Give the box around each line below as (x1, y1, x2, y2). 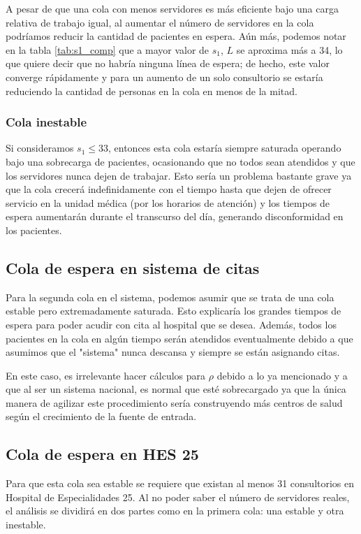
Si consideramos (6, 140, 74, 155)
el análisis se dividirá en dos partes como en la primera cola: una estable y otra (6, 503, 344, 518)
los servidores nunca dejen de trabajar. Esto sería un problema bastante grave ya (6, 168, 352, 182)
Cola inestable (6, 113, 87, 131)
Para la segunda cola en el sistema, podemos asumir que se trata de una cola (6, 289, 334, 304)
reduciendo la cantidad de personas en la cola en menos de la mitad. (6, 83, 297, 98)
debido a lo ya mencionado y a (216, 368, 348, 382)
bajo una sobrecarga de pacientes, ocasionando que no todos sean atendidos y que (6, 154, 355, 168)
